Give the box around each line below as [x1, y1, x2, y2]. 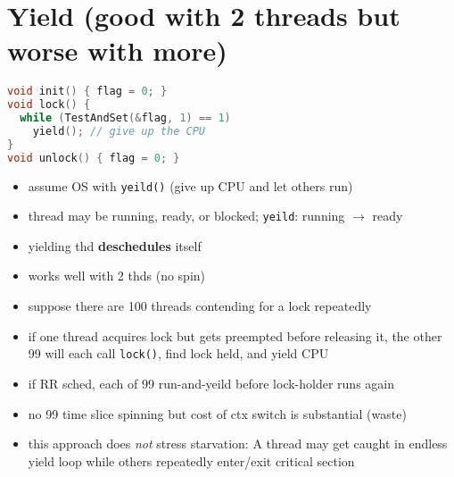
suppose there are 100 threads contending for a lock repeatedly [28, 297, 372, 315]
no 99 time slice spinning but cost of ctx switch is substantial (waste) [28, 404, 407, 423]
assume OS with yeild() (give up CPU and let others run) [28, 176, 353, 195]
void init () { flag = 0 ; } [7, 85, 168, 98]
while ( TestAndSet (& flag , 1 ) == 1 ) [20, 112, 231, 125]
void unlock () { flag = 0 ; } [7, 151, 180, 164]
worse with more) [7, 32, 227, 69]
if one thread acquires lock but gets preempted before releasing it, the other [28, 326, 442, 345]
